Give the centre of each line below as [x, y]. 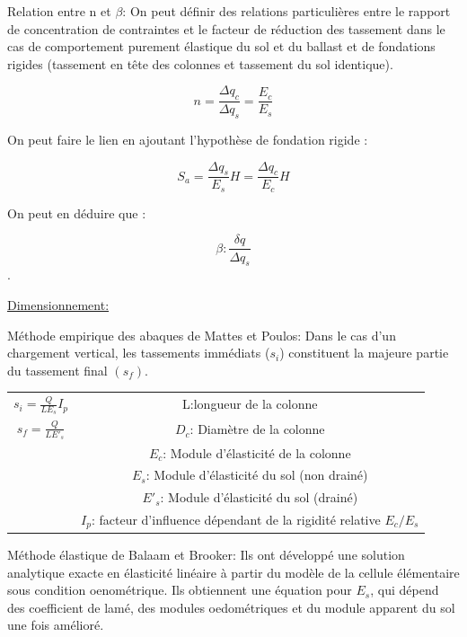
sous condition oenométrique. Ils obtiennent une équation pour [180, 590]
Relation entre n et [59, 11]
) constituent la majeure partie [364, 353]
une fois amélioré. [56, 625]
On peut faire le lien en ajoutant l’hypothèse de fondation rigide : [188, 139]
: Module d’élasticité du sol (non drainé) [257, 475]
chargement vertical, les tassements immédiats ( [139, 353]
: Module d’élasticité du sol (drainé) [259, 497]
